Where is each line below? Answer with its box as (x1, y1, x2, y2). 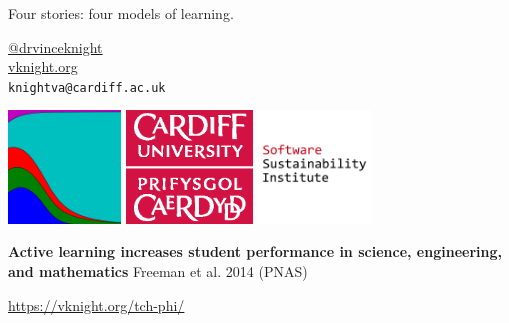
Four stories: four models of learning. (8, 3, 234, 23)
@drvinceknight (8, 36, 103, 57)
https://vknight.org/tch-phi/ (8, 294, 185, 315)
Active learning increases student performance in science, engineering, (8, 241, 502, 262)
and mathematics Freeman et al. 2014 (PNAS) (8, 261, 308, 281)
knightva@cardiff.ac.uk (8, 80, 166, 95)
